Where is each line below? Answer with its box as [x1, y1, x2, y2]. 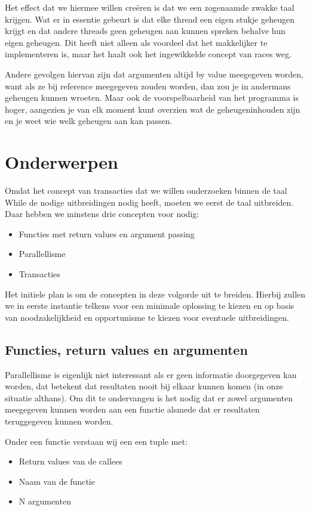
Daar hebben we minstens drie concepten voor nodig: [5, 208, 199, 220]
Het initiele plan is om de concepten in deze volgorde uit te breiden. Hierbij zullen [5, 287, 306, 300]
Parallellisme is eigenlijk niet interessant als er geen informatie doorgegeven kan [5, 368, 297, 380]
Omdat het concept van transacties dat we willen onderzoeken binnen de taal [5, 184, 287, 197]
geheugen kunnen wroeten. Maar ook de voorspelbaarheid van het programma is [5, 91, 299, 104]
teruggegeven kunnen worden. [5, 414, 113, 427]
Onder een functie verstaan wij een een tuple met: [5, 435, 188, 447]
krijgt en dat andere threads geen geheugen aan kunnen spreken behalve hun [5, 24, 286, 37]
